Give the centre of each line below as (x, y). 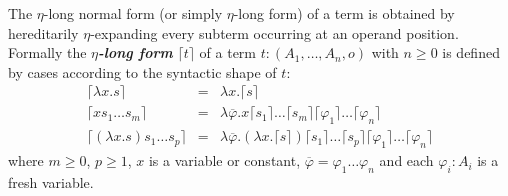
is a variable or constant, (224, 160)
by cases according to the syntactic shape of (142, 71)
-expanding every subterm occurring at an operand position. (274, 32)
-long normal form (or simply (133, 13)
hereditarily (43, 32)
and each (406, 160)
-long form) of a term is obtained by (344, 13)
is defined (471, 52)
